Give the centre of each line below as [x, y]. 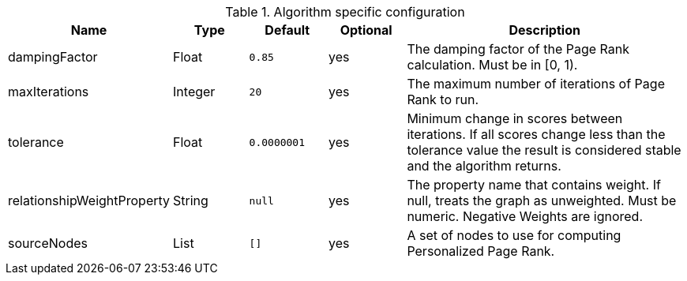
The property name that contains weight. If [534, 185]
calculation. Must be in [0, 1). [492, 65]
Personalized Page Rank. [481, 251]
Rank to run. [443, 99]
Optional [366, 30]
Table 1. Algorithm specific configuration [345, 12]
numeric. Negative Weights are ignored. [525, 216]
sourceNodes [48, 243]
